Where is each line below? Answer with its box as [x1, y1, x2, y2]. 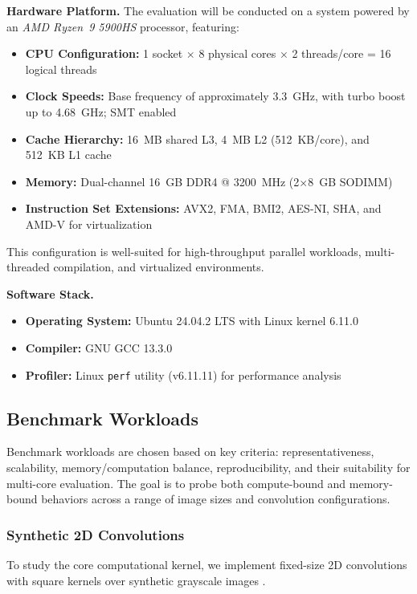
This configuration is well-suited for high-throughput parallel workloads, [6, 242, 362, 259]
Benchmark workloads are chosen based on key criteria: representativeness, [6, 443, 374, 460]
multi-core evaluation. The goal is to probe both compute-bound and [6, 474, 346, 491]
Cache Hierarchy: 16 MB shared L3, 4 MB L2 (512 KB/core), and [25, 130, 370, 147]
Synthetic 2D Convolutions [6, 524, 185, 544]
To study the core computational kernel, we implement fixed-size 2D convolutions [6, 555, 407, 572]
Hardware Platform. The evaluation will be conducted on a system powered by [6, 2, 410, 18]
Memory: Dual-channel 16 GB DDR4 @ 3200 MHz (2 [25, 173, 300, 189]
